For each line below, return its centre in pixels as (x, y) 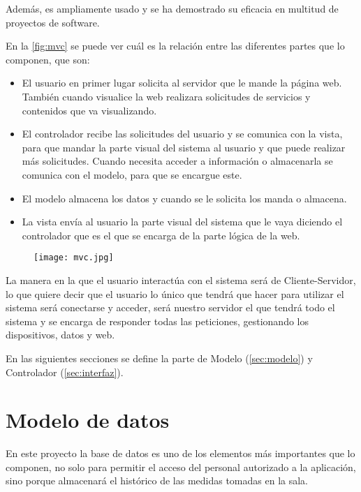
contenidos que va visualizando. (89, 110)
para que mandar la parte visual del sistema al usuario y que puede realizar (184, 147)
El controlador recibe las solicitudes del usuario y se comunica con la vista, (182, 134)
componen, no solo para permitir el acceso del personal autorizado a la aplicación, (181, 467)
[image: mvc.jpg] (74, 258)
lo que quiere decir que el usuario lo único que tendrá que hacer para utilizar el (175, 293)
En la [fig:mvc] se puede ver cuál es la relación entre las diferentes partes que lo (175, 46)
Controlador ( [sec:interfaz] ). (65, 372)
